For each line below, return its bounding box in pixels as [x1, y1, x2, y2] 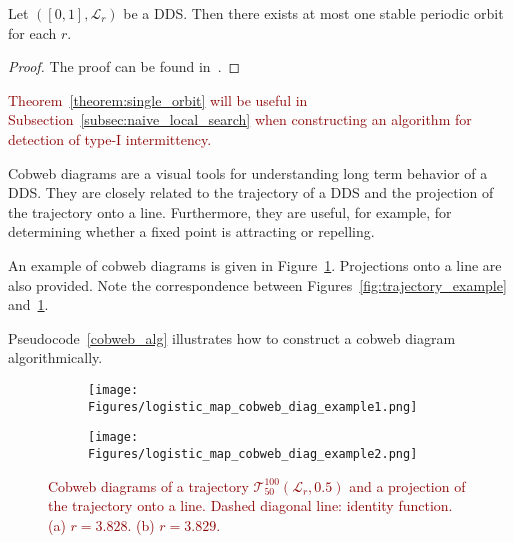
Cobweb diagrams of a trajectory [48, 475, 249, 496]
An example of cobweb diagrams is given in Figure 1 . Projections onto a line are [8, 254, 502, 275]
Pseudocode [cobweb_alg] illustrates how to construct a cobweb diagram [8, 327, 456, 348]
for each [8, 22, 57, 43]
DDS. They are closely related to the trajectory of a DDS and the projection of [8, 182, 494, 203]
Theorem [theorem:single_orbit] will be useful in [8, 89, 308, 110]
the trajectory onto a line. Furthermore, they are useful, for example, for [8, 201, 452, 222]
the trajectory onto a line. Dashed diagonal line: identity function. [48, 495, 453, 516]
